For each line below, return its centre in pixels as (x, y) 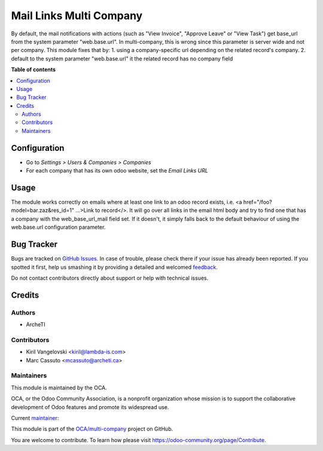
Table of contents (33, 69)
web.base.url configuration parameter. (58, 227)
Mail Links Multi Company (77, 16)
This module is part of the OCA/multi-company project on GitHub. (92, 429)
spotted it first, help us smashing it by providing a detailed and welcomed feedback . (115, 267)
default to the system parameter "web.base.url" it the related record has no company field (122, 58)
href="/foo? (258, 202)
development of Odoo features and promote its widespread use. (90, 407)
